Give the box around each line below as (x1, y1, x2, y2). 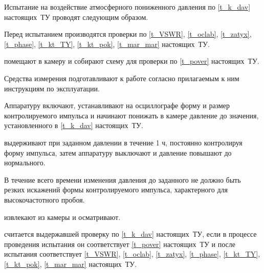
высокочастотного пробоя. (4, 194, 85, 205)
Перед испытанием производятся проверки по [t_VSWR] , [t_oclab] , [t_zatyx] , (4, 29, 252, 39)
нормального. (4, 157, 46, 168)
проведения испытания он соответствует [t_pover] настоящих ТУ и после (4, 238, 235, 249)
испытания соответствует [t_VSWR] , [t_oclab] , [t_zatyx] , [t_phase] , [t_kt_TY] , (4, 249, 260, 259)
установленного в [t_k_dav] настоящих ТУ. (4, 120, 143, 131)
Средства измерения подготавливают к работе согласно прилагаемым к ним (4, 72, 239, 83)
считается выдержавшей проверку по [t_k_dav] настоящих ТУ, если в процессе (4, 229, 257, 239)
